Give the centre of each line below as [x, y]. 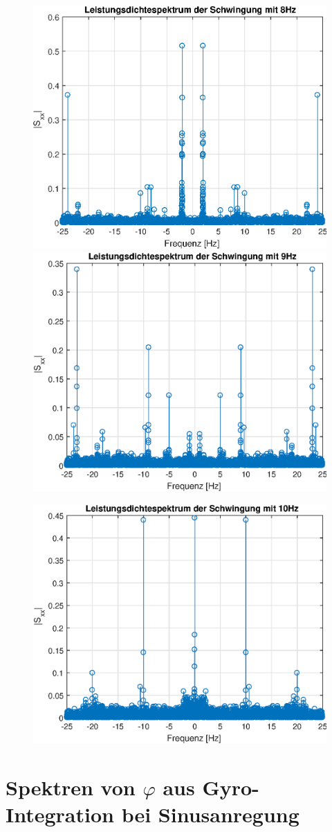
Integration [60, 814]
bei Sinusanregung [210, 814]
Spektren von [71, 787]
